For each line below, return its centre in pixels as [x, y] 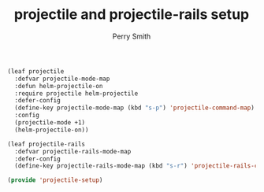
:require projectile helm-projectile [76, 93]
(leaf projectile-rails [46, 144]
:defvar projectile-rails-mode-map [73, 151]
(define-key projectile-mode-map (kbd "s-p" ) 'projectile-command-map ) [135, 108]
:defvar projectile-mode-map [62, 79]
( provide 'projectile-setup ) [55, 180]
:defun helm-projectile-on [59, 86]
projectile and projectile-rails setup [132, 15]
